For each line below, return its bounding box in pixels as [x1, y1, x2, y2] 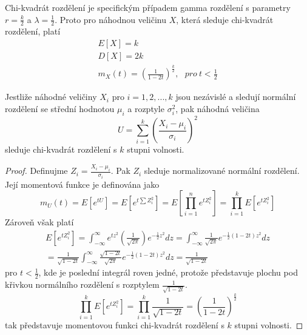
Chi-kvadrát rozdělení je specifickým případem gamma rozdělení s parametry [5, 1, 291, 13]
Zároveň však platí [5, 216, 74, 228]
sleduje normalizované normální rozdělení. [144, 164, 300, 177]
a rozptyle [127, 102, 164, 115]
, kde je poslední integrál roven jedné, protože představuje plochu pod [38, 266, 298, 279]
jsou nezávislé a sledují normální [175, 90, 296, 103]
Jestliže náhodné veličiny [5, 90, 97, 103]
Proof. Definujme [5, 164, 68, 177]
